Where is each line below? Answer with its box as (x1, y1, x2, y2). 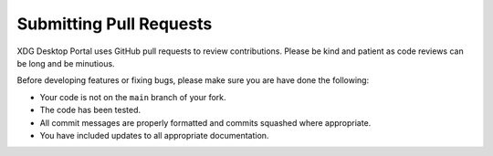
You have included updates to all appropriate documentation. (39, 130, 269, 140)
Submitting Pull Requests (16, 14, 213, 34)
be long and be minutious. (16, 57, 115, 68)
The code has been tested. (39, 105, 142, 116)
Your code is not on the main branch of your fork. (39, 91, 227, 102)
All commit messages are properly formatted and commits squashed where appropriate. (39, 117, 372, 128)
